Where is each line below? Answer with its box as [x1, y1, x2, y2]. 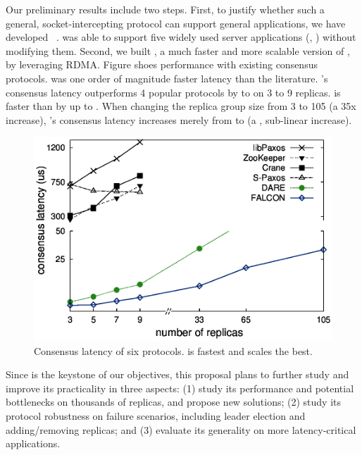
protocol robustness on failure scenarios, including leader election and [6, 408, 306, 423]
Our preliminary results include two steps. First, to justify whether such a [6, 2, 325, 16]
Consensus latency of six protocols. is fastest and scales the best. [34, 343, 313, 358]
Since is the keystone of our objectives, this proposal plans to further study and [6, 367, 349, 382]
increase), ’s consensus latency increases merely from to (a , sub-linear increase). [6, 112, 352, 127]
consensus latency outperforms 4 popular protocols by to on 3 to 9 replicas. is [6, 85, 341, 99]
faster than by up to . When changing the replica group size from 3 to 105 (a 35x [6, 99, 356, 113]
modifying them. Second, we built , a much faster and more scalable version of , [6, 43, 350, 58]
